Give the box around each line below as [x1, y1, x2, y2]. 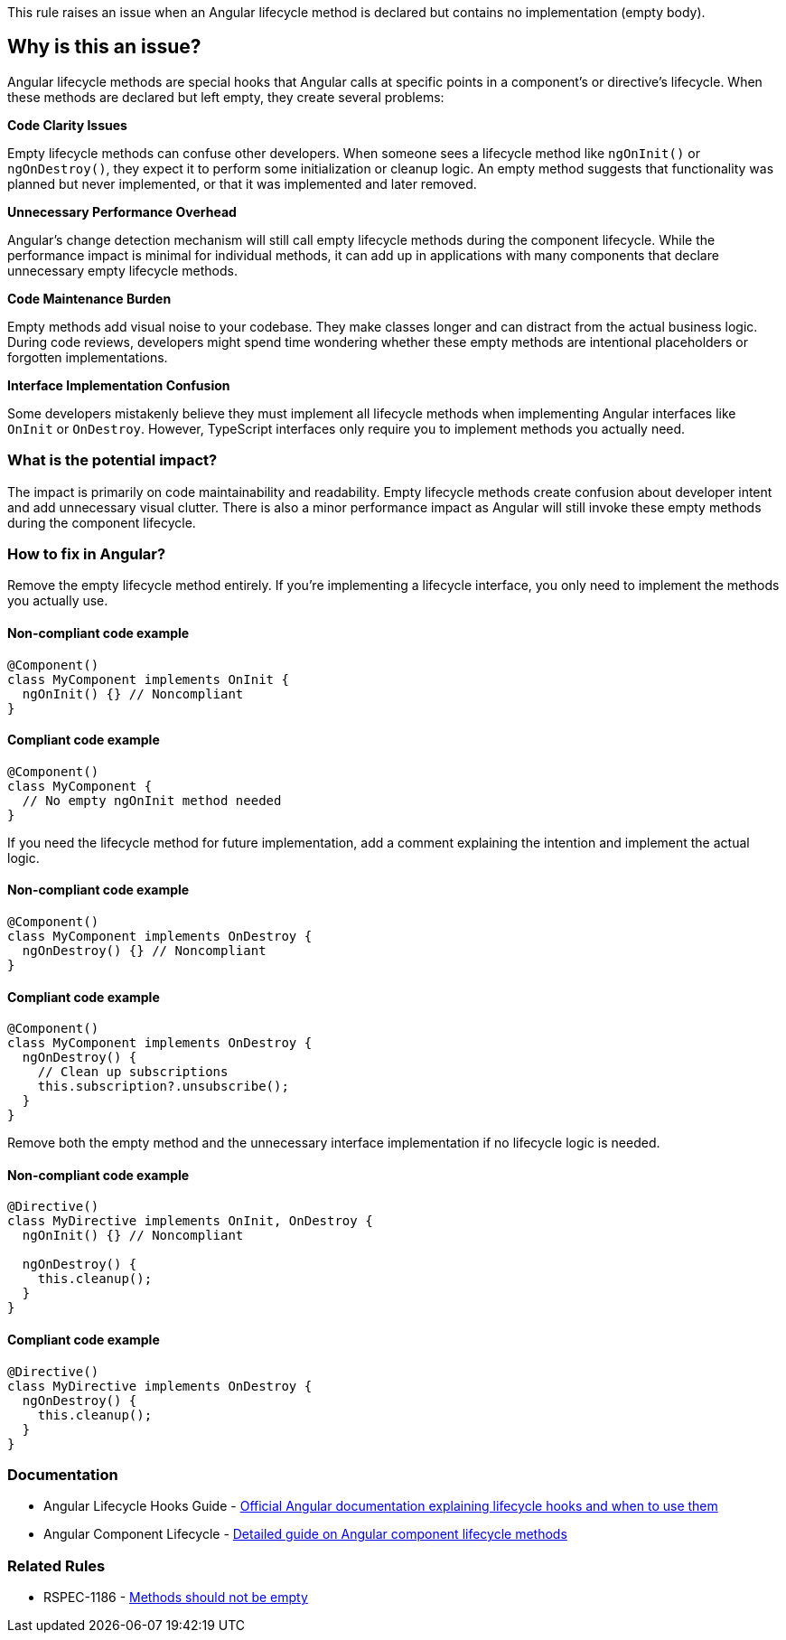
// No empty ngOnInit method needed [22, 792, 282, 808]
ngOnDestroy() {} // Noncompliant [22, 943, 267, 958]
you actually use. [7, 593, 108, 609]
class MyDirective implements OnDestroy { [7, 1378, 313, 1393]
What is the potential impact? [7, 451, 218, 470]
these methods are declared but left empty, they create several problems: [7, 89, 444, 105]
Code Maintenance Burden [7, 290, 172, 306]
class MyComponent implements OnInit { [7, 671, 289, 687]
